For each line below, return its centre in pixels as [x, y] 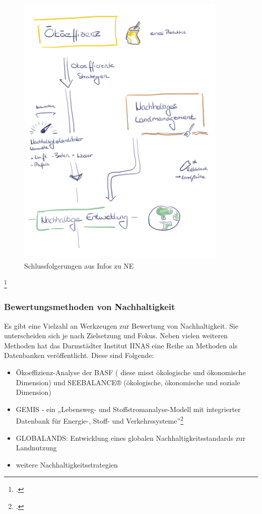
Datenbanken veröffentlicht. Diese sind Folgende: [79, 355]
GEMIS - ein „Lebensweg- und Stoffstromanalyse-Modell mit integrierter [128, 409]
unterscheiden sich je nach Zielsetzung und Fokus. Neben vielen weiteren [116, 336]
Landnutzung [36, 448]
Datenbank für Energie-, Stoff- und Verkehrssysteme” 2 [100, 420]
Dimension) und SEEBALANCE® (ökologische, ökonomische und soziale [128, 382]
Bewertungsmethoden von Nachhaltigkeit [90, 307]
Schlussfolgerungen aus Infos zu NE [79, 265]
